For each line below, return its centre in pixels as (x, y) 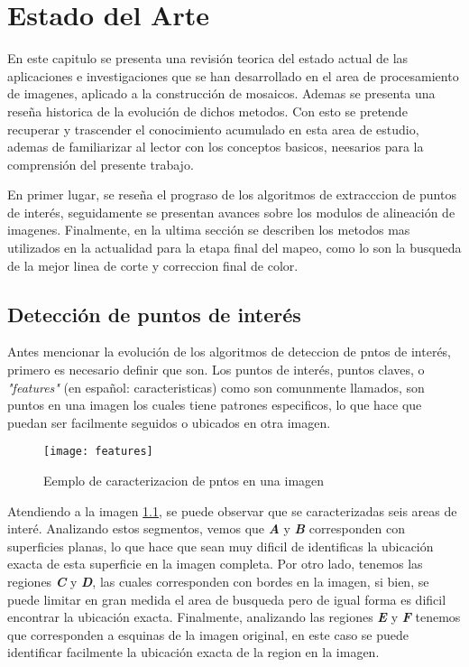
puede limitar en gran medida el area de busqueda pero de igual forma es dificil (227, 599)
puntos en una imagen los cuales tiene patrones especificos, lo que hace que (215, 405)
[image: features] (98, 452)
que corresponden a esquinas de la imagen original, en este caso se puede (208, 634)
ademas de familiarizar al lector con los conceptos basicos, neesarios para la (216, 147)
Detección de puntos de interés (154, 314)
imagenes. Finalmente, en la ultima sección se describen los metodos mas (209, 230)
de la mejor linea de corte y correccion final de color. (153, 265)
